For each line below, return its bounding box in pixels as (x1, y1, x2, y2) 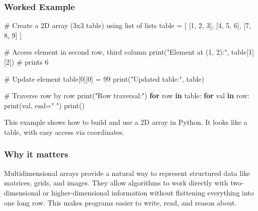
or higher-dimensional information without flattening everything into (43, 187, 254, 197)
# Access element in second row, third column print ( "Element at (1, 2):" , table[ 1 (4, 47, 252, 57)
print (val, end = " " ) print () (4, 100, 85, 110)
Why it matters (4, 148, 68, 160)
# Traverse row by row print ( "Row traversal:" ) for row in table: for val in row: (4, 90, 249, 101)
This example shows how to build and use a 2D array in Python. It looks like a (4, 117, 247, 127)
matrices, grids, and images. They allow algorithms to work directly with (4, 177, 228, 188)
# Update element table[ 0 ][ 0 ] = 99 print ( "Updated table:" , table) (4, 73, 204, 84)
